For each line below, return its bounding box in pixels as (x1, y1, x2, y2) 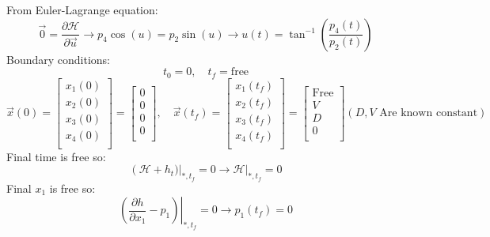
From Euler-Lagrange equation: (6, 2, 158, 17)
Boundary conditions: (6, 51, 111, 67)
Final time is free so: (6, 148, 106, 164)
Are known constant (379, 107, 478, 119)
